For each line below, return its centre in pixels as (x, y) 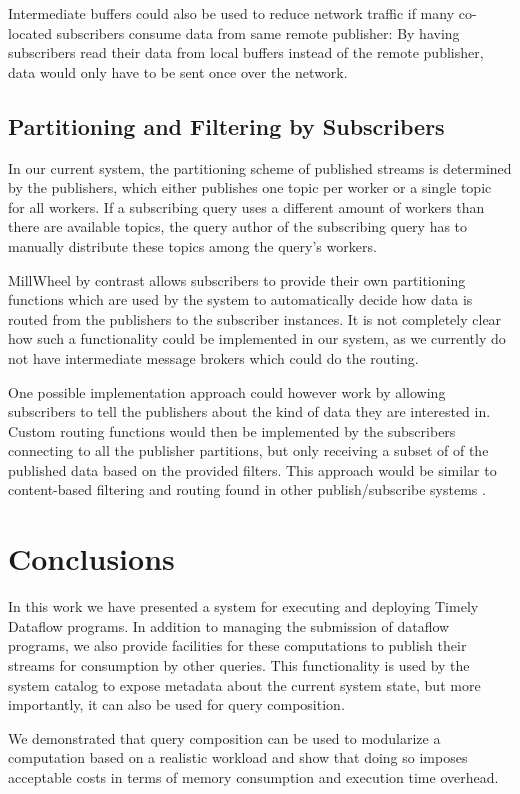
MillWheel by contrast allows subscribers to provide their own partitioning (237, 279)
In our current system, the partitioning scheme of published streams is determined (260, 167)
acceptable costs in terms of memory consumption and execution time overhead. (253, 776)
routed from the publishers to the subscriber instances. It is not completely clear (255, 318)
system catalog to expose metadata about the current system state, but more (244, 684)
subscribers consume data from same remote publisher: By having (258, 32)
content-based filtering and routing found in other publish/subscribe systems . (247, 489)
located (30, 32)
